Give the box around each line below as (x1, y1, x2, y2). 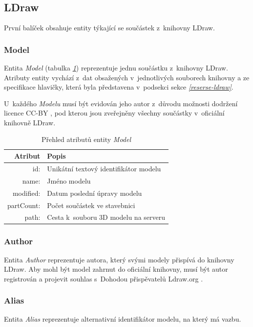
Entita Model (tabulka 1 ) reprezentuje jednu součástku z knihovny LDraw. (4, 63, 228, 73)
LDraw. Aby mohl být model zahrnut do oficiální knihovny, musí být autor (4, 264, 228, 274)
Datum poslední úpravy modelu (47, 187, 142, 198)
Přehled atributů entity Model (41, 134, 131, 144)
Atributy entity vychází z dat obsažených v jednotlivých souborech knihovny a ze (4, 72, 250, 82)
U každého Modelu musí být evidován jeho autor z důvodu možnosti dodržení (4, 98, 238, 108)
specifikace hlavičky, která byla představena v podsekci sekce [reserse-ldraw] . (4, 82, 233, 92)
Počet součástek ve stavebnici (47, 200, 135, 210)
